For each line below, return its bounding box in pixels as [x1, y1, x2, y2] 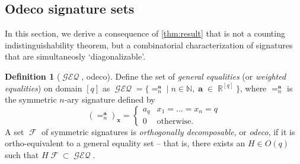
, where [240, 81, 267, 94]
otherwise [157, 117, 192, 126]
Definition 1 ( [5, 70, 60, 82]
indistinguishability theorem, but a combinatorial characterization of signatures [5, 38, 293, 51]
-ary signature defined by [64, 93, 155, 106]
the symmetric [5, 93, 57, 106]
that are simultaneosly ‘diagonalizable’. [5, 50, 146, 63]
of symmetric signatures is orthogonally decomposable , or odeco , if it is [42, 125, 295, 137]
